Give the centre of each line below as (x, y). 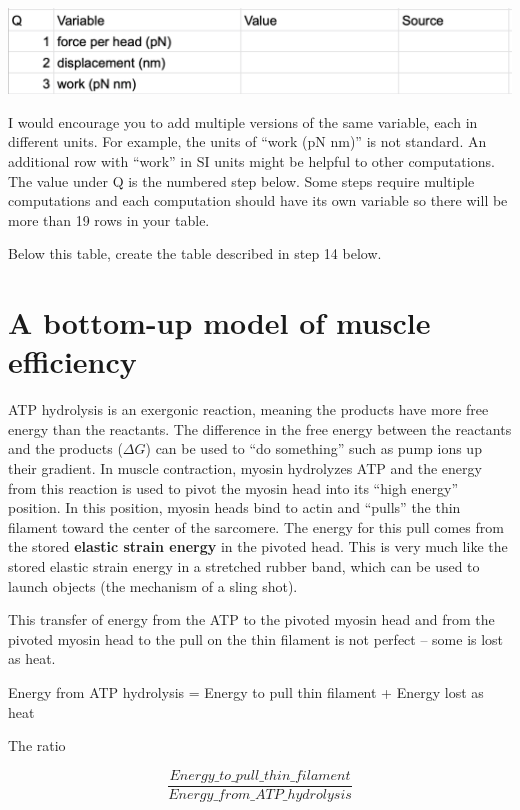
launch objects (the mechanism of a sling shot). (153, 585)
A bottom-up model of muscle (219, 322)
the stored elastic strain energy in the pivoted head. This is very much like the (258, 546)
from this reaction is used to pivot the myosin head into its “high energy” (233, 487)
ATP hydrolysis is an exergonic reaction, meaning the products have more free (248, 409)
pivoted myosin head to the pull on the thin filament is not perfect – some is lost (256, 638)
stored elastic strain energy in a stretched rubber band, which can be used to (244, 565)
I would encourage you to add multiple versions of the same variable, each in (243, 121)
